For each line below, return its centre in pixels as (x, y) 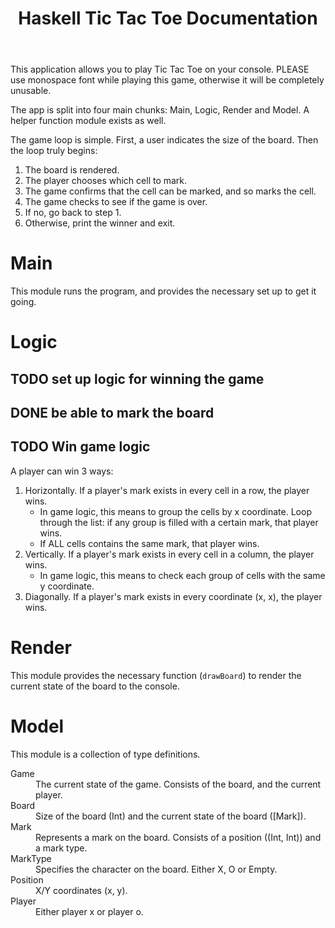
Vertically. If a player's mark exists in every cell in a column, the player (169, 554)
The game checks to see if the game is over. (116, 202)
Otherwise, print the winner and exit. (100, 223)
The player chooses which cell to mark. (106, 181)
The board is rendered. (72, 170)
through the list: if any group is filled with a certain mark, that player (179, 522)
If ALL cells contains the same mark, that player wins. (149, 543)
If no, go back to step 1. (73, 213)
